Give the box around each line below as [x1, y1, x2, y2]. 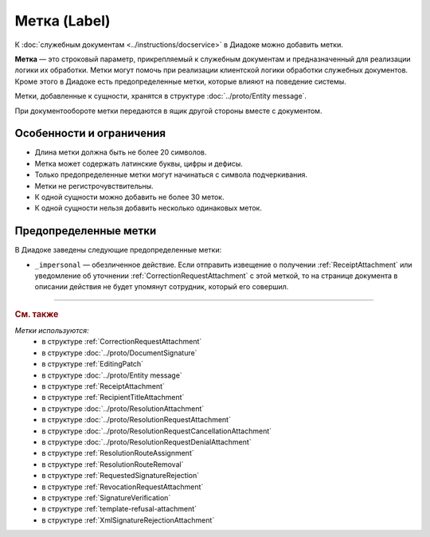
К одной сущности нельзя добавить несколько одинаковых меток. [34, 203, 263, 213]
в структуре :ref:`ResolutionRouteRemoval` [41, 459, 184, 469]
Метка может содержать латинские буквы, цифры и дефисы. [34, 159, 243, 168]
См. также [14, 308, 59, 319]
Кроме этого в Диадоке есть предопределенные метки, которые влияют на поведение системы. [14, 76, 346, 86]
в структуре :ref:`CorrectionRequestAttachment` [41, 337, 202, 347]
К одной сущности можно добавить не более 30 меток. [34, 192, 225, 202]
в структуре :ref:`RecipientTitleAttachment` [41, 393, 185, 402]
